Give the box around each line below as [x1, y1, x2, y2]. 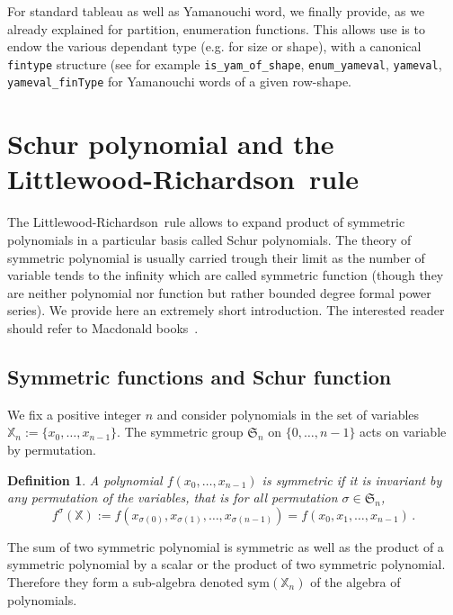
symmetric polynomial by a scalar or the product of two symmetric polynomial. [7, 555, 446, 574]
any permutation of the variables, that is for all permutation [7, 488, 338, 507]
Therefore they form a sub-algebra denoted [7, 572, 244, 591]
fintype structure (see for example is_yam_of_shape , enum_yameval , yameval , [7, 54, 442, 73]
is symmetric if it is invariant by [262, 470, 442, 489]
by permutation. [7, 439, 96, 458]
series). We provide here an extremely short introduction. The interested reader [7, 301, 445, 320]
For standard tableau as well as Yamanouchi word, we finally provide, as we [7, 2, 425, 20]
